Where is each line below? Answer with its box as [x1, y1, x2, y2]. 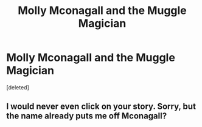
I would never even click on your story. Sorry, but [6, 101, 197, 112]
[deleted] [6, 83, 29, 91]
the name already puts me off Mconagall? [6, 111, 167, 122]
